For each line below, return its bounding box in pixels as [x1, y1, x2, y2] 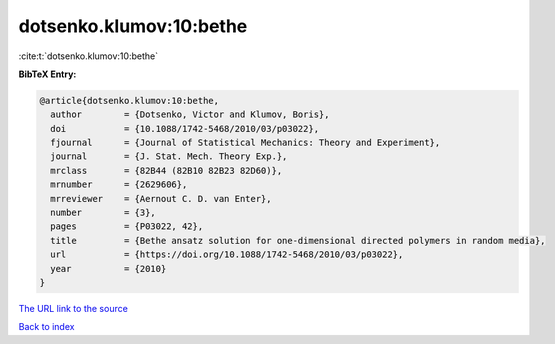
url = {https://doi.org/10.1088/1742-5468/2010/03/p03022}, [50, 249, 404, 260]
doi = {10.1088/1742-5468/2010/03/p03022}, [50, 123, 320, 134]
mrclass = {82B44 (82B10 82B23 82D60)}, [50, 165, 283, 176]
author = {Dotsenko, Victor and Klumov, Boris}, [50, 109, 330, 120]
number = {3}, [50, 207, 157, 219]
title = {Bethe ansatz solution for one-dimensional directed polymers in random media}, [50, 235, 546, 246]
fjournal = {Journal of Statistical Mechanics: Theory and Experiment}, [50, 137, 441, 149]
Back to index [18, 321, 75, 333]
